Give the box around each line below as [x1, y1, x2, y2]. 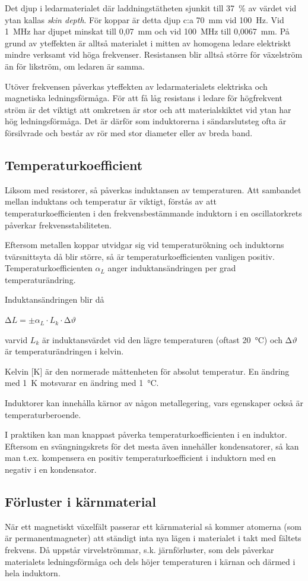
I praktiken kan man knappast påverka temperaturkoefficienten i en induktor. [5, 428, 287, 441]
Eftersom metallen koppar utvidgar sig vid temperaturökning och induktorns [5, 238, 284, 251]
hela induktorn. [5, 567, 61, 579]
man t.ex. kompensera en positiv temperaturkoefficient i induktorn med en [5, 451, 276, 464]
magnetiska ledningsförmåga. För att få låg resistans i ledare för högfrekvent [5, 92, 282, 104]
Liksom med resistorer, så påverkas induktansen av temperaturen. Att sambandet [5, 183, 301, 196]
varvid [5, 333, 28, 346]
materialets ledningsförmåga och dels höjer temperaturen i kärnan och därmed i [5, 555, 296, 567]
